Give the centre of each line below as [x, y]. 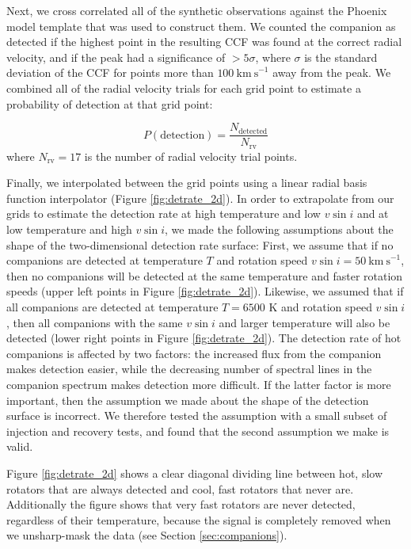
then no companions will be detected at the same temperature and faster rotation [205, 275]
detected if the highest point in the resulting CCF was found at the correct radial [204, 42]
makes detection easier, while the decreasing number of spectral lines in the [189, 369]
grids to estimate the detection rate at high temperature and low [164, 213]
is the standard [341, 57]
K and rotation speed [320, 307]
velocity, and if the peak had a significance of [116, 57]
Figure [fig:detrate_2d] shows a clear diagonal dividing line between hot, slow [195, 473]
